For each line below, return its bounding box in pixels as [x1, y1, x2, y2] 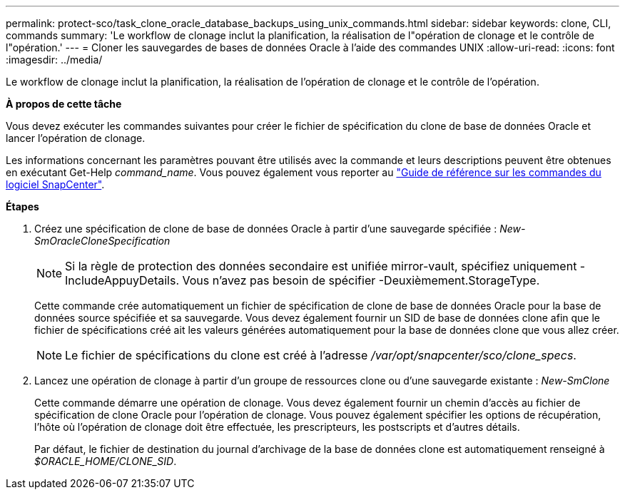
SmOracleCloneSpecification [34, 235, 171, 247]
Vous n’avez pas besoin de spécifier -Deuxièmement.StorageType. [182, 273, 540, 287]
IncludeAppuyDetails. [65, 273, 180, 287]
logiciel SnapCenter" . [6, 178, 105, 190]
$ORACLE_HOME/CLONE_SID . [34, 455, 177, 467]
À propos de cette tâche [6, 98, 122, 110]
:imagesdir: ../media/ [6, 53, 103, 66]
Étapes [6, 200, 39, 213]
